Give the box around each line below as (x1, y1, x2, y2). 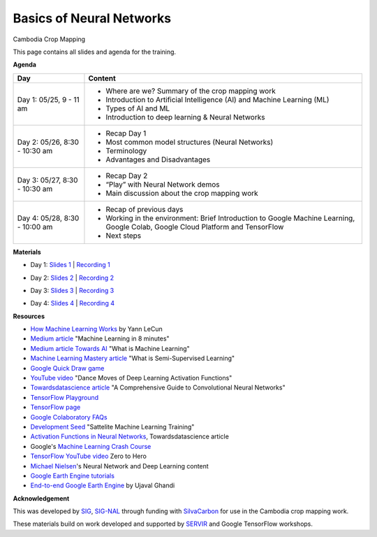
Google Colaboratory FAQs (30, 413, 108, 421)
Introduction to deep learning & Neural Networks (105, 112, 265, 122)
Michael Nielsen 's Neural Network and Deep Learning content (30, 461, 209, 470)
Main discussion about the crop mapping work (105, 188, 258, 198)
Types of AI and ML (105, 103, 170, 113)
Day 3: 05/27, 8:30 (17, 175, 78, 185)
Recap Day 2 (105, 171, 148, 180)
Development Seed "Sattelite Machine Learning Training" (30, 422, 195, 431)
